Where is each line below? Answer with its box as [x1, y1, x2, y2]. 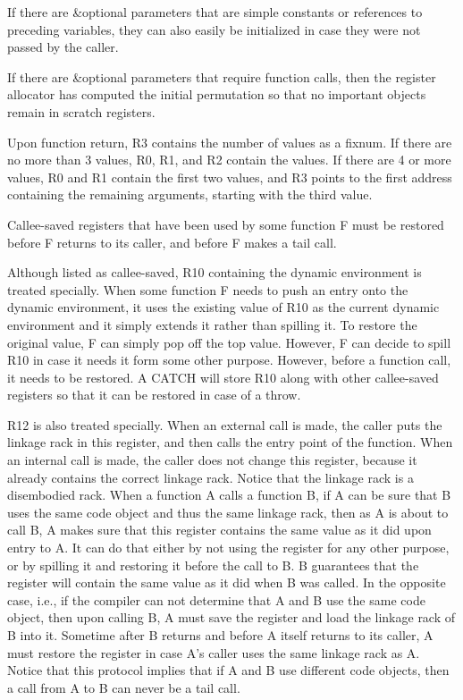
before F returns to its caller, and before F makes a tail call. [7, 232, 337, 251]
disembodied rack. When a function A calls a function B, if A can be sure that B [7, 485, 451, 504]
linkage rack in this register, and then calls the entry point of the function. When [7, 433, 453, 451]
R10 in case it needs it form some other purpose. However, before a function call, [7, 350, 451, 369]
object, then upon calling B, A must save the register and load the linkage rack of [7, 608, 456, 627]
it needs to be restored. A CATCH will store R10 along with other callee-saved [7, 367, 439, 386]
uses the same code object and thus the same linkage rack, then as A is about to [7, 502, 449, 521]
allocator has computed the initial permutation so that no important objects [7, 85, 426, 104]
